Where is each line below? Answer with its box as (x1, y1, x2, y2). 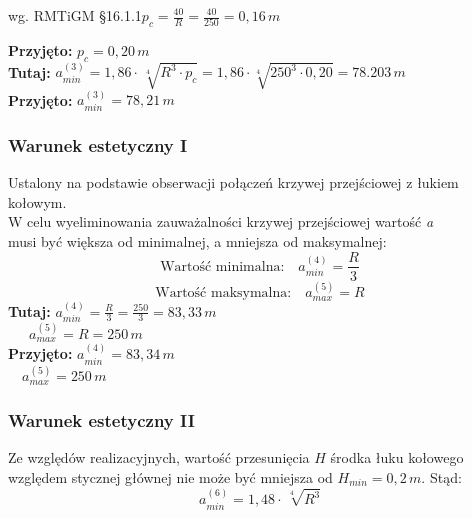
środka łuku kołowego (330, 447, 464, 468)
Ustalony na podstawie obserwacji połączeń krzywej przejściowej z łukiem (8, 172, 459, 193)
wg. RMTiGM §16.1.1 (8, 5, 142, 25)
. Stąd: (421, 466, 462, 487)
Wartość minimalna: (160, 259, 285, 274)
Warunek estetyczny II (8, 407, 195, 432)
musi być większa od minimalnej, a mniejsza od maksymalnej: (8, 230, 387, 251)
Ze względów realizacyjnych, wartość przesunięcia (8, 447, 310, 468)
